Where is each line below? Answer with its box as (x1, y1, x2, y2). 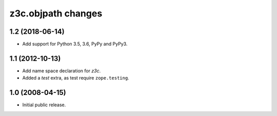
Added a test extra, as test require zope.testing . (22, 75, 129, 81)
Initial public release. (22, 102, 66, 108)
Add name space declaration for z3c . (22, 67, 101, 74)
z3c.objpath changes (9, 8, 103, 19)
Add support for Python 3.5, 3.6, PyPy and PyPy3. (22, 41, 128, 47)
